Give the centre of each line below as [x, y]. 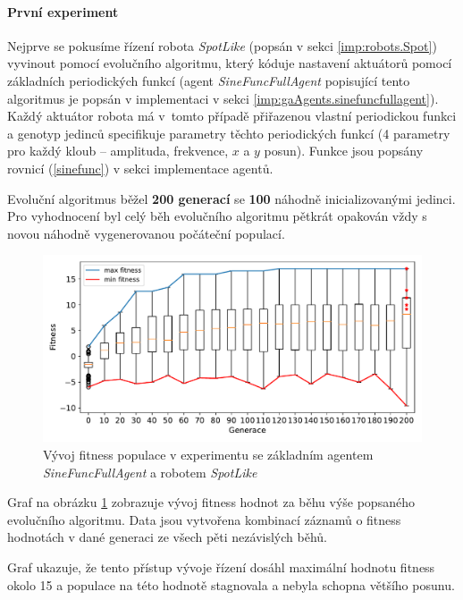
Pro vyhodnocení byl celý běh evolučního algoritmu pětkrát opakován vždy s [217, 216]
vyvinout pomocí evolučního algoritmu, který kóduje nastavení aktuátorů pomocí [230, 63]
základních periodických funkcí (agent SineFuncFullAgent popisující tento [209, 80]
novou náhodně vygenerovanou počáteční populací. [146, 233]
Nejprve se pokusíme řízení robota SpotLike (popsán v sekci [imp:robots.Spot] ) [222, 45]
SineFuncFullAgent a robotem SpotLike [150, 472]
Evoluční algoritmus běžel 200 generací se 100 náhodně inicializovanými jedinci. [231, 198]
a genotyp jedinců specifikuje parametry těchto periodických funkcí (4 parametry [229, 133]
